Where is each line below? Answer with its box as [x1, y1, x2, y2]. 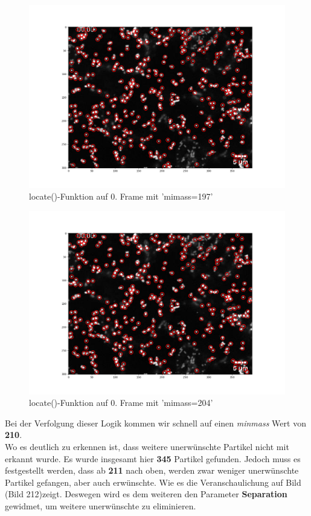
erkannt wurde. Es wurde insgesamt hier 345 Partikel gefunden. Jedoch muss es [5, 452, 301, 465]
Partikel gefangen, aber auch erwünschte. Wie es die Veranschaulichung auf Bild [5, 475, 301, 488]
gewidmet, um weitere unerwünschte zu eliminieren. [5, 499, 196, 512]
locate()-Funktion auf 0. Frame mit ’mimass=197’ [29, 190, 213, 203]
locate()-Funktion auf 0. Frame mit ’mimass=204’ [29, 396, 213, 409]
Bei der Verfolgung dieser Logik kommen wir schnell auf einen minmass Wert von [5, 416, 306, 429]
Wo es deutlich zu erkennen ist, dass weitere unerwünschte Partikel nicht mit [5, 440, 289, 452]
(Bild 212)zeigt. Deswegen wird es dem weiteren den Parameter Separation [5, 488, 287, 500]
